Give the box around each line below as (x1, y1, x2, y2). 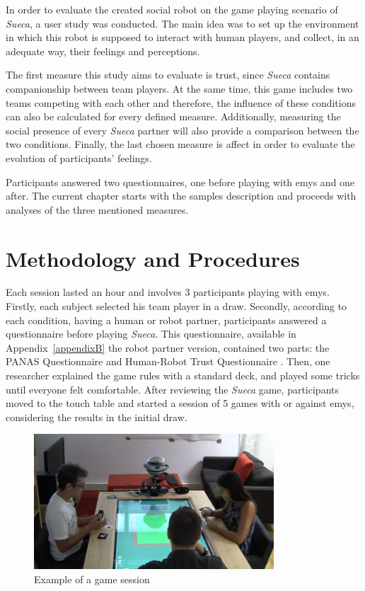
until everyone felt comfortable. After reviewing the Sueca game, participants (6, 381, 339, 396)
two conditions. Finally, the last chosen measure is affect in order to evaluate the (6, 137, 355, 151)
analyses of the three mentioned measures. (6, 202, 189, 217)
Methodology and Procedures (6, 243, 300, 272)
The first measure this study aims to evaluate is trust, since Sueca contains (6, 67, 330, 82)
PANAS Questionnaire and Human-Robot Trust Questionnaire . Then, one (6, 354, 330, 369)
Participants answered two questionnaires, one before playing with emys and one (6, 174, 355, 189)
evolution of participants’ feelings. (6, 150, 152, 165)
